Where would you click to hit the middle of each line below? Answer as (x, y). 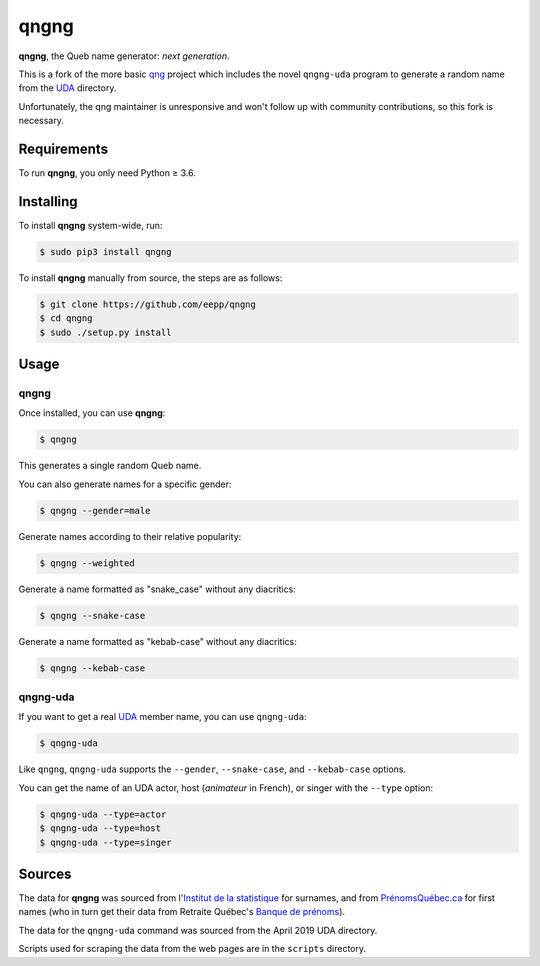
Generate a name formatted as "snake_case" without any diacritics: (157, 589)
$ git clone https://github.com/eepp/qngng (148, 304)
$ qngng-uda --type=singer (105, 842)
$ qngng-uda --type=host (100, 828)
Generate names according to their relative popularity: (130, 536)
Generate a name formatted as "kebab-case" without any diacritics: (157, 641)
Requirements (63, 148)
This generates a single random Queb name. (110, 466)
